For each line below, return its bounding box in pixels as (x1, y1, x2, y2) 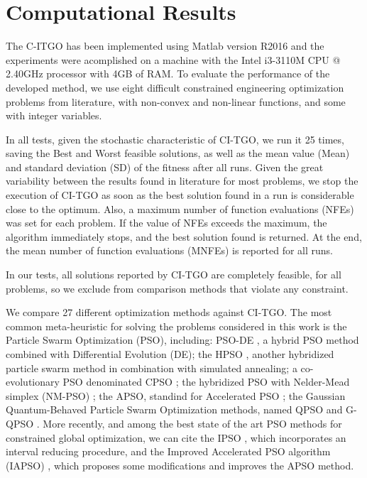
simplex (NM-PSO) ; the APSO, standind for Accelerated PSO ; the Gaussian (6, 388, 346, 403)
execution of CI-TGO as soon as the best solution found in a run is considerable (6, 188, 354, 202)
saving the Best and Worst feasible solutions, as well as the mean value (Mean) (6, 146, 350, 161)
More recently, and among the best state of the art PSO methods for (43, 415, 342, 430)
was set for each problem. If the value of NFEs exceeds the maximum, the (6, 215, 327, 230)
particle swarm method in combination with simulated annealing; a (6, 360, 297, 375)
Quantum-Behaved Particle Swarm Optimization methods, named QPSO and (6, 402, 343, 417)
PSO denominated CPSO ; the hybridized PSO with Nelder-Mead (62, 374, 350, 389)
